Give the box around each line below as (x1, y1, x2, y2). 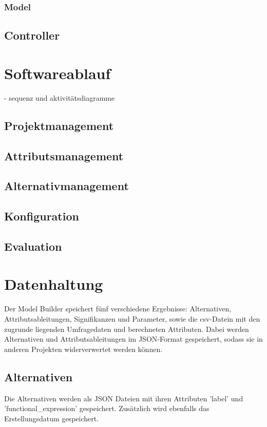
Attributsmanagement (4, 147, 124, 163)
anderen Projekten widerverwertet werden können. (4, 343, 163, 354)
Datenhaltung (4, 273, 103, 294)
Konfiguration (4, 208, 79, 224)
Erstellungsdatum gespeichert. (4, 413, 99, 423)
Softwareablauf (4, 62, 111, 83)
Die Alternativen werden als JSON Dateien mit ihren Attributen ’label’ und (4, 393, 243, 403)
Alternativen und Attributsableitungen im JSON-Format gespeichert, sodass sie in (4, 333, 263, 344)
